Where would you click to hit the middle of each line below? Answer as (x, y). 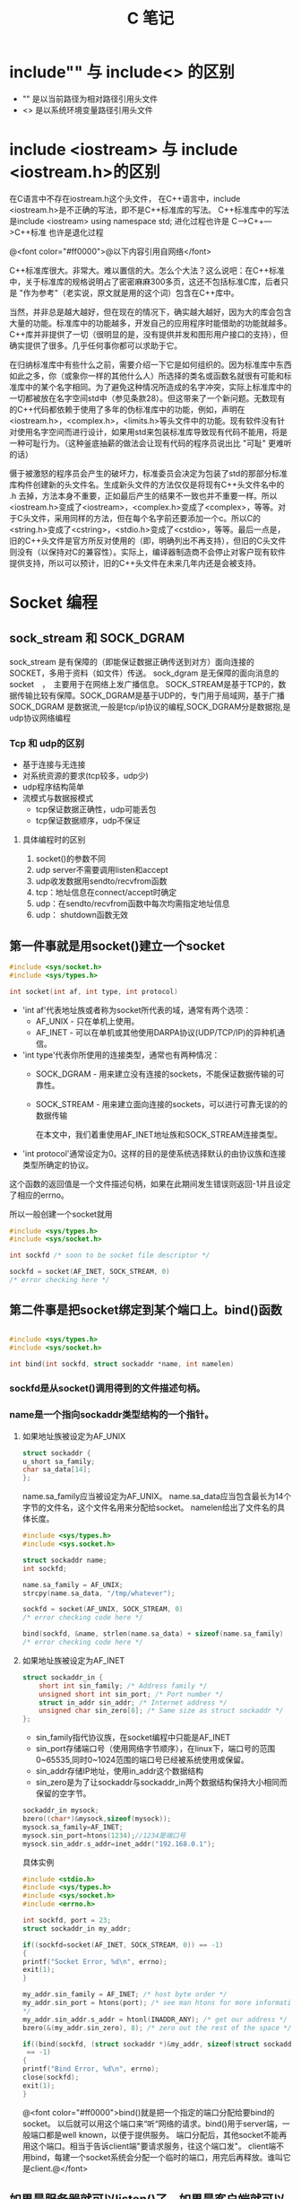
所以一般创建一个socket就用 (61, 1214)
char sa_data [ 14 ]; (56, 1470)
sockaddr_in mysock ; (60, 1811)
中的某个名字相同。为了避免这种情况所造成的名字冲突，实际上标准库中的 (158, 387)
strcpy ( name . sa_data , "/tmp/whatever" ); (99, 1593)
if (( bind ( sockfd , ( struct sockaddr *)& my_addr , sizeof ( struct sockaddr (159, 2044)
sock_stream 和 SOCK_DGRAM (97, 638)
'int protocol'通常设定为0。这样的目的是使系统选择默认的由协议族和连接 (154, 1153)
